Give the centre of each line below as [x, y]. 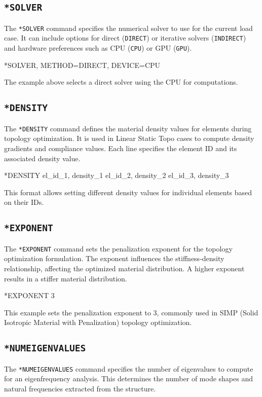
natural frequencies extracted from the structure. [80, 388]
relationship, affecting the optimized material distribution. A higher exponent [124, 268]
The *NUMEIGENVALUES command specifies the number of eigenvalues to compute [129, 368]
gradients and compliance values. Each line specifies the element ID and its [121, 148]
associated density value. [42, 158]
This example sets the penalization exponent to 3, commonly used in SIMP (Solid [131, 312]
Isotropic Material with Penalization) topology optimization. [98, 322]
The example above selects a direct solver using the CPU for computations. [121, 82]
